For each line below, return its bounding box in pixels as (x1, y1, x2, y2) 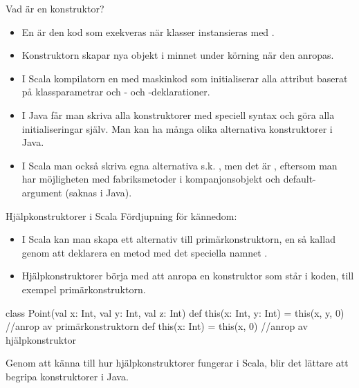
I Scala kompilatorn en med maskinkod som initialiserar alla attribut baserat (21, 71, 348, 85)
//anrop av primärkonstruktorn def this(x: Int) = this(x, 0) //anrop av (6, 319, 308, 333)
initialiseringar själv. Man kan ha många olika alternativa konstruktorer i (21, 121, 333, 136)
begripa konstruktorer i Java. (6, 369, 129, 383)
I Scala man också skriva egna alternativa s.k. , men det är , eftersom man (21, 158, 338, 172)
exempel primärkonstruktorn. (21, 281, 146, 296)
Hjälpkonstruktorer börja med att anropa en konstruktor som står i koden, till (21, 268, 354, 283)
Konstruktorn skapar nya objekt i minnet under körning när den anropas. (21, 48, 334, 62)
